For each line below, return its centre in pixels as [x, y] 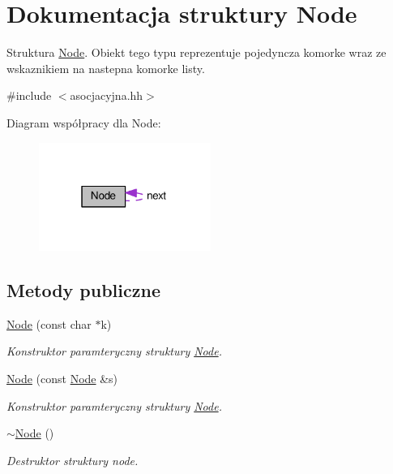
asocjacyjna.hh [107, 95]
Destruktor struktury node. [73, 460]
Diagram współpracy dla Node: [84, 122]
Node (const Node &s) [62, 378]
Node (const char [49, 323]
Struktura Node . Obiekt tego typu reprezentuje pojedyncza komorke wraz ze [196, 52]
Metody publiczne [83, 289]
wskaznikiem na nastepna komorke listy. [106, 68]
